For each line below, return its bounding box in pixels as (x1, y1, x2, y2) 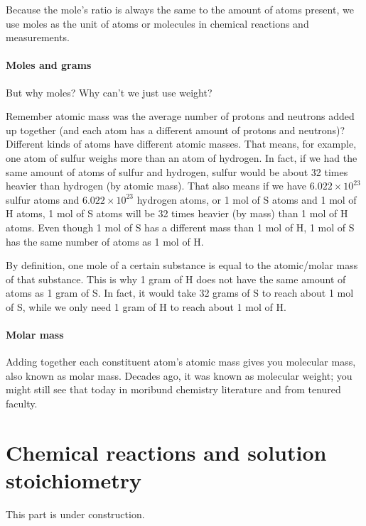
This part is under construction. (6, 506, 145, 521)
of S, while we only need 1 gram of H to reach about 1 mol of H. (6, 299, 286, 314)
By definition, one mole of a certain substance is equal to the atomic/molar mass (6, 258, 358, 273)
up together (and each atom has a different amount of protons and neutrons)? (6, 122, 345, 137)
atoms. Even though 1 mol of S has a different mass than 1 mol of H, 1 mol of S (6, 219, 355, 234)
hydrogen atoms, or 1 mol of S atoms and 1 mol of (136, 192, 357, 207)
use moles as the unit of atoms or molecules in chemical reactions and (6, 16, 309, 31)
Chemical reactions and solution (6, 437, 327, 466)
